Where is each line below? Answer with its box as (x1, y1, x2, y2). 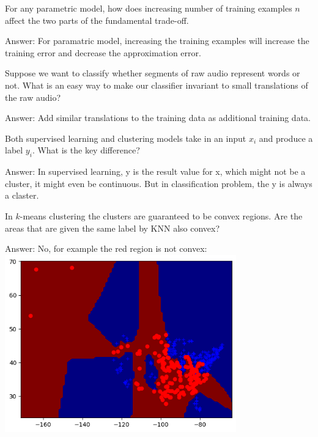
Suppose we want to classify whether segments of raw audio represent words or (5, 67, 300, 79)
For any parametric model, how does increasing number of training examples (5, 2, 292, 14)
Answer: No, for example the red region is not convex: (5, 242, 207, 255)
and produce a (259, 131, 313, 144)
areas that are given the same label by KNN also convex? (5, 221, 220, 234)
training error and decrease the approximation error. (5, 46, 201, 59)
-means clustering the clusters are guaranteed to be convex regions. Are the (20, 209, 303, 222)
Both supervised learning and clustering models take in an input (5, 131, 246, 144)
